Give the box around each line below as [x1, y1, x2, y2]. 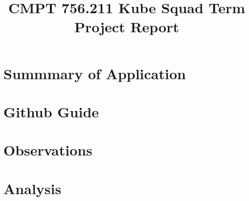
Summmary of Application [3, 63, 186, 83]
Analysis [3, 178, 62, 198]
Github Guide [3, 101, 99, 121]
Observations [3, 140, 92, 160]
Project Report [74, 17, 179, 37]
